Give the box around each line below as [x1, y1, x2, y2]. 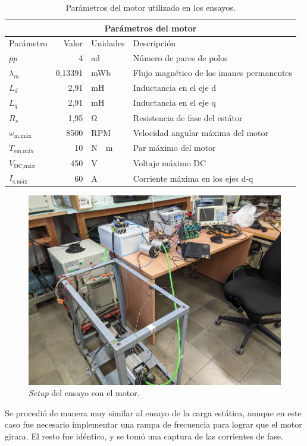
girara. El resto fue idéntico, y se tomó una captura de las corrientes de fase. [5, 429, 283, 442]
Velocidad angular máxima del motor [133, 126, 269, 138]
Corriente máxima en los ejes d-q [133, 172, 253, 184]
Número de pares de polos [133, 52, 228, 64]
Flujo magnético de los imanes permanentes [133, 67, 293, 79]
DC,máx [14, 163, 35, 170]
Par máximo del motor [133, 141, 216, 154]
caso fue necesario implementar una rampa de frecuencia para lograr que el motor [5, 418, 302, 431]
